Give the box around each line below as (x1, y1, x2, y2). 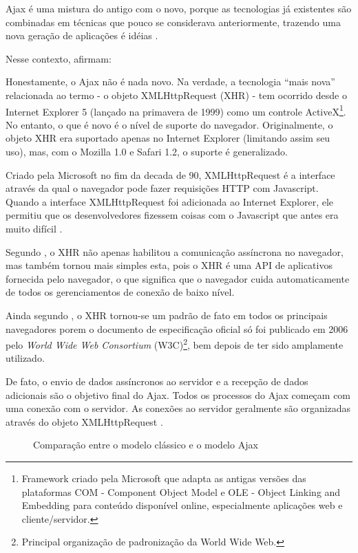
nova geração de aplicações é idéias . (6, 28, 158, 43)
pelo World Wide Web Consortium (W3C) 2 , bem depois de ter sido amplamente (6, 336, 344, 351)
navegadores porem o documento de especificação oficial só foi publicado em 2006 (6, 321, 348, 336)
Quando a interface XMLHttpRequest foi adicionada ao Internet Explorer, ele (6, 194, 334, 208)
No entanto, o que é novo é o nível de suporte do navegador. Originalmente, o (6, 117, 333, 131)
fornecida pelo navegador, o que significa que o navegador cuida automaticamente (6, 271, 350, 285)
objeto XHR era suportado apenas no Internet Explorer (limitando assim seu (6, 131, 330, 145)
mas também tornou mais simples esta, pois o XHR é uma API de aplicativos (6, 258, 333, 272)
